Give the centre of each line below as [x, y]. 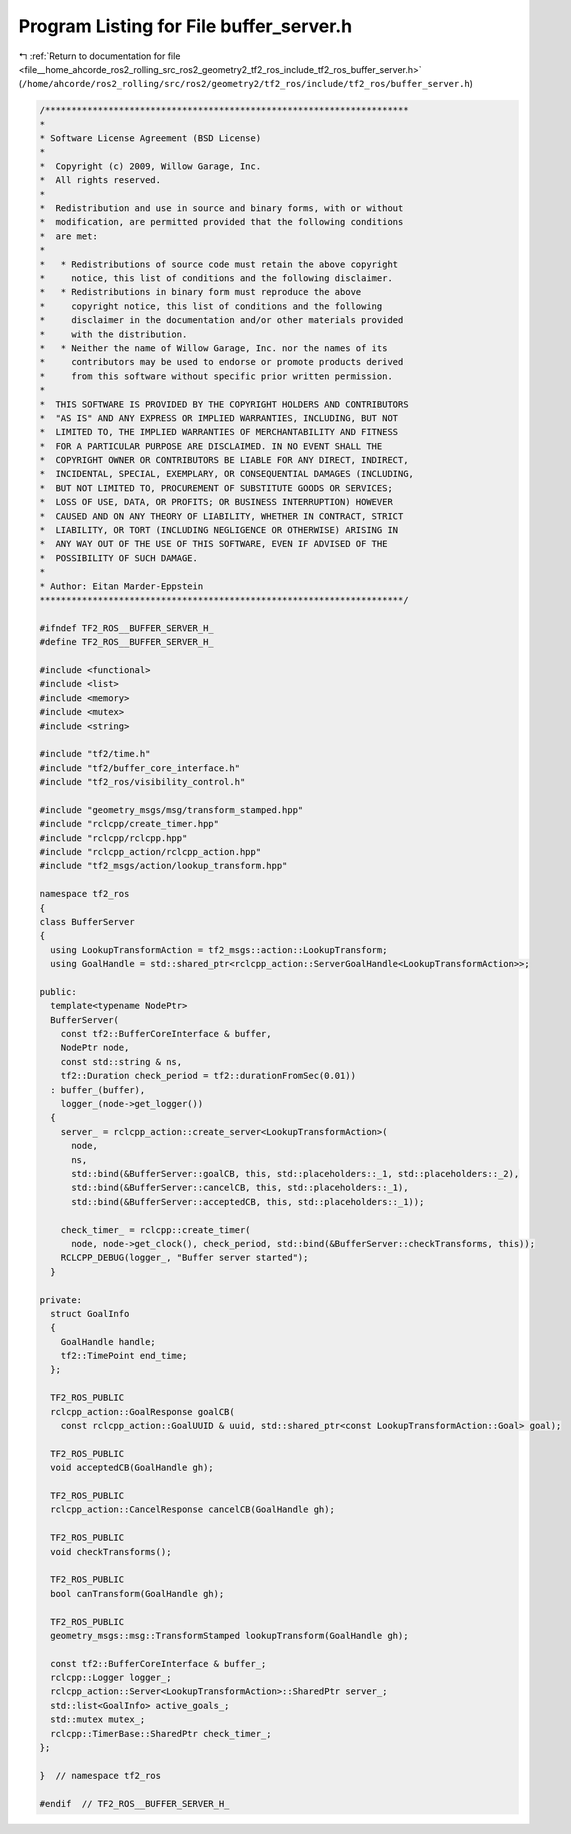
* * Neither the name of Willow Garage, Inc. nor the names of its [213, 348]
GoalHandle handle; [108, 1341]
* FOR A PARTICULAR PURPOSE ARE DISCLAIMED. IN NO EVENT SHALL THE [211, 446]
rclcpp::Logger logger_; [111, 1678]
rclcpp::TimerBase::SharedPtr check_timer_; [161, 1733]
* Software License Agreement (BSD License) [150, 138]
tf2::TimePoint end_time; [124, 1356]
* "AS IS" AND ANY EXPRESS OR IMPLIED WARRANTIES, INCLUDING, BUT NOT [219, 418]
